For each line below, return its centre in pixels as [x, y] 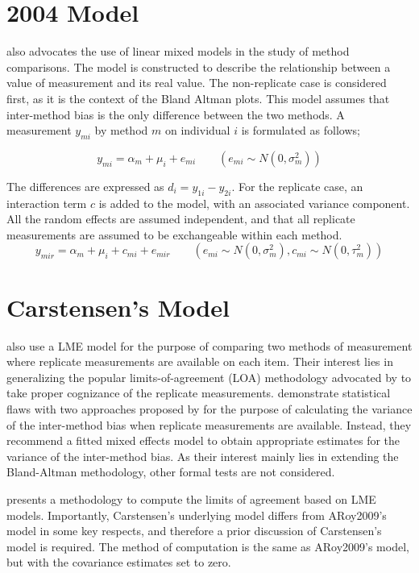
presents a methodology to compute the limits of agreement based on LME [191, 498]
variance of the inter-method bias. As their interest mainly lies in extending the [203, 456]
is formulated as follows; [301, 130]
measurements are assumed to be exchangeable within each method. [174, 234]
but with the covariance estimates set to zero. [119, 562]
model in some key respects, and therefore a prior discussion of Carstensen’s [194, 531]
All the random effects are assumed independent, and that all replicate [181, 219]
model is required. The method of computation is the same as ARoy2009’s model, [208, 546]
